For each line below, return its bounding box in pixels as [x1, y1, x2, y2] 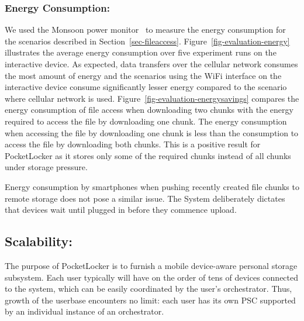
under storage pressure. [5, 161, 88, 173]
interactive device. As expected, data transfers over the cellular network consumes [5, 58, 298, 70]
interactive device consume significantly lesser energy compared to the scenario [5, 81, 287, 93]
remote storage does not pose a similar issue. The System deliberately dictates [5, 192, 285, 204]
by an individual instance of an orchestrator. [5, 305, 164, 317]
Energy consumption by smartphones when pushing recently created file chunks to [5, 180, 299, 192]
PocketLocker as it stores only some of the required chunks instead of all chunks [5, 149, 291, 161]
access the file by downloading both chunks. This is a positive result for [5, 138, 261, 150]
